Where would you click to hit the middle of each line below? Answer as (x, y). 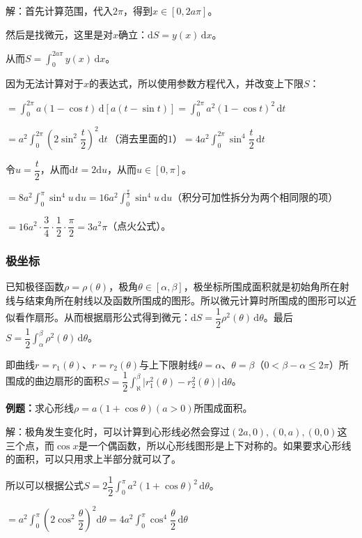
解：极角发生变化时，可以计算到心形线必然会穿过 (118, 431)
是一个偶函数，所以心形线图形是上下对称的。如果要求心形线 (215, 445)
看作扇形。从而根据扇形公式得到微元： (103, 317)
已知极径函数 (35, 286)
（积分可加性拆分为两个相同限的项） (255, 197)
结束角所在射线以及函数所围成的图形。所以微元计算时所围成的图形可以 (186, 300)
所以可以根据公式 (45, 485)
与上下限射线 (169, 364)
